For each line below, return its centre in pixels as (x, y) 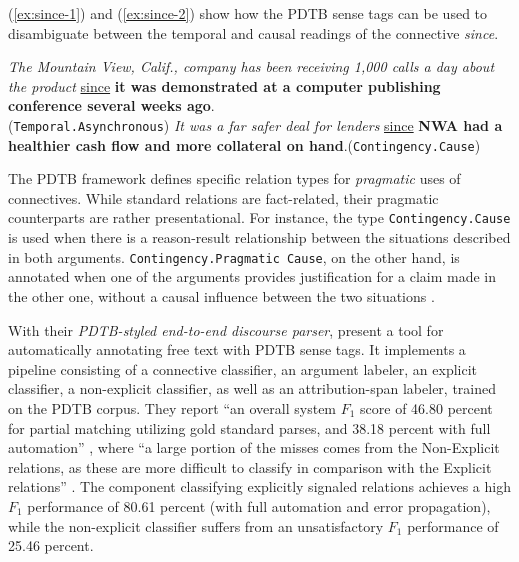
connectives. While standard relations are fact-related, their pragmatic (223, 197)
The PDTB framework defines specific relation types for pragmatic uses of (234, 178)
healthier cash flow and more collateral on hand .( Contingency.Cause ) (244, 144)
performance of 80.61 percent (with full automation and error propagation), (259, 505)
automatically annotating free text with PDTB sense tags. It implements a (237, 349)
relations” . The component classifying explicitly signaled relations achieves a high (259, 486)
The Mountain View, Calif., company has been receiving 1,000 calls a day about (251, 66)
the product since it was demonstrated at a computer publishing (224, 85)
